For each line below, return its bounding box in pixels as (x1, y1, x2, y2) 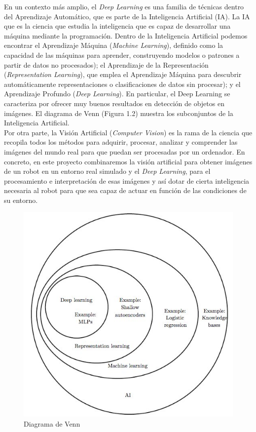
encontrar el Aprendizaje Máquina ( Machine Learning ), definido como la (4, 40, 223, 50)
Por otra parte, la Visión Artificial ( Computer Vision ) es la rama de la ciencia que (4, 127, 253, 137)
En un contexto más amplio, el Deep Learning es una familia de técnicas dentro (4, 1, 244, 11)
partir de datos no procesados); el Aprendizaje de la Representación (4, 59, 209, 70)
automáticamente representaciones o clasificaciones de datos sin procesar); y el (4, 79, 241, 89)
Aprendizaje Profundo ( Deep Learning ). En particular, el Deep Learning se (4, 88, 230, 99)
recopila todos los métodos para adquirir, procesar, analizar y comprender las (4, 137, 238, 147)
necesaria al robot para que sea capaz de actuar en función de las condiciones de (4, 185, 247, 196)
